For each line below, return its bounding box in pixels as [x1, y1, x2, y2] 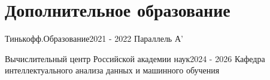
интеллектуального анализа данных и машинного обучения [5, 64, 220, 76]
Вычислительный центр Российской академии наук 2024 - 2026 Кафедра [5, 52, 265, 64]
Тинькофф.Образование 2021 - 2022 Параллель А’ [5, 32, 183, 45]
